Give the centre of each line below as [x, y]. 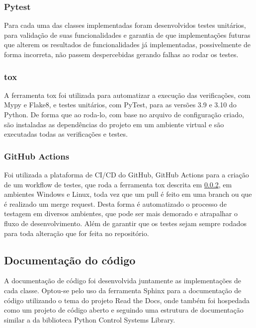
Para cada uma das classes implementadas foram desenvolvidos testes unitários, [125, 25]
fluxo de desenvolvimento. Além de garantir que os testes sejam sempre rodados [125, 223]
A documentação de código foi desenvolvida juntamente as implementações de [123, 281]
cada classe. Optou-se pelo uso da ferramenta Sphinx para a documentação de [123, 290]
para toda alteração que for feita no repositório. [77, 233]
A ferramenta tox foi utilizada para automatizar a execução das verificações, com [127, 95]
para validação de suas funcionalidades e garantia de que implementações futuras [127, 35]
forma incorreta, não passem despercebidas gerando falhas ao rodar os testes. [121, 54]
